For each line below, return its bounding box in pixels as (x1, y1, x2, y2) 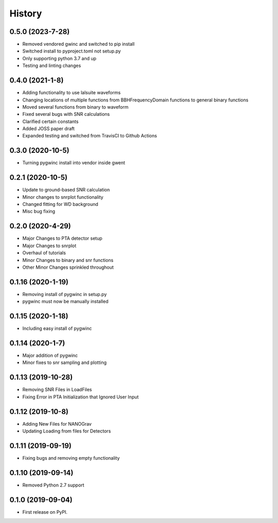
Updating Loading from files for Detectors (22, 428, 111, 434)
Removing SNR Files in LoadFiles (22, 387, 92, 393)
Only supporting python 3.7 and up (22, 55, 97, 61)
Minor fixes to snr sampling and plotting (22, 359, 107, 365)
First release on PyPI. (22, 509, 68, 515)
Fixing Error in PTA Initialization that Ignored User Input (22, 394, 139, 400)
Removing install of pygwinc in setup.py (22, 291, 107, 297)
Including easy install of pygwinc (22, 325, 92, 332)
